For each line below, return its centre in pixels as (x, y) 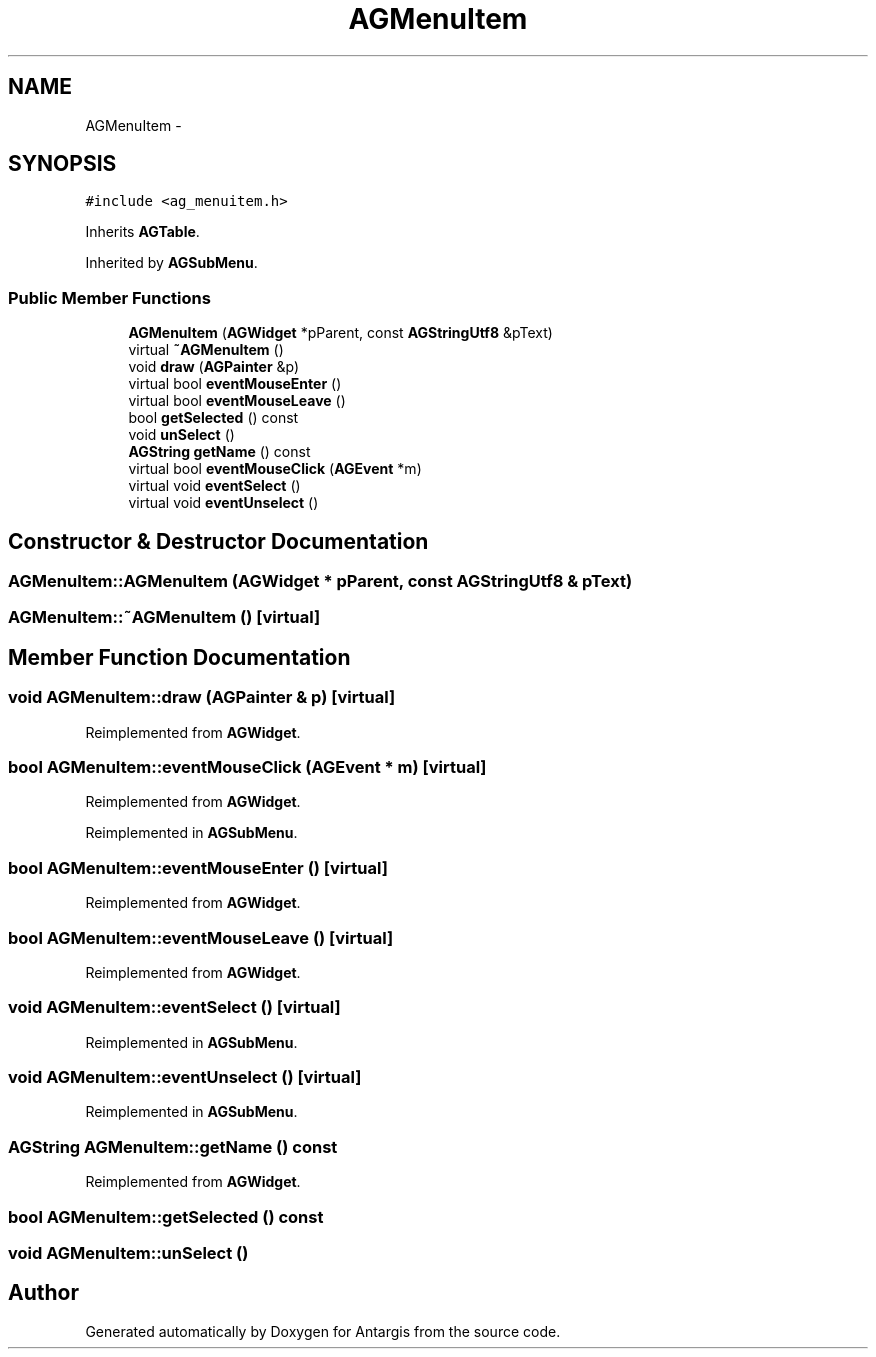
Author (43, 1293)
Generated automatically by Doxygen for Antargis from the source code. (323, 1331)
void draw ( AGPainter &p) (214, 367)
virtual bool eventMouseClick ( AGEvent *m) (275, 469)
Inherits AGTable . (142, 232)
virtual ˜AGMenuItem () (206, 350)
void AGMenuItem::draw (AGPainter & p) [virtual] (202, 697)
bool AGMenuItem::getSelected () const (166, 1216)
